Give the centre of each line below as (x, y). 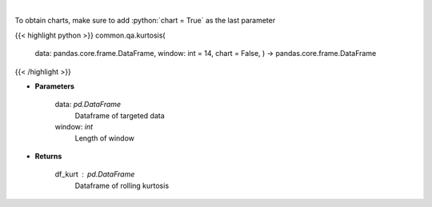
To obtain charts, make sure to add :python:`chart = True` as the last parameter (145, 21)
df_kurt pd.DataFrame (95, 174)
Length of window (105, 138)
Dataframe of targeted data (120, 115)
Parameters (55, 86)
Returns (48, 156)
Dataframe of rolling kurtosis (122, 185)
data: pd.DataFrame (88, 105)
